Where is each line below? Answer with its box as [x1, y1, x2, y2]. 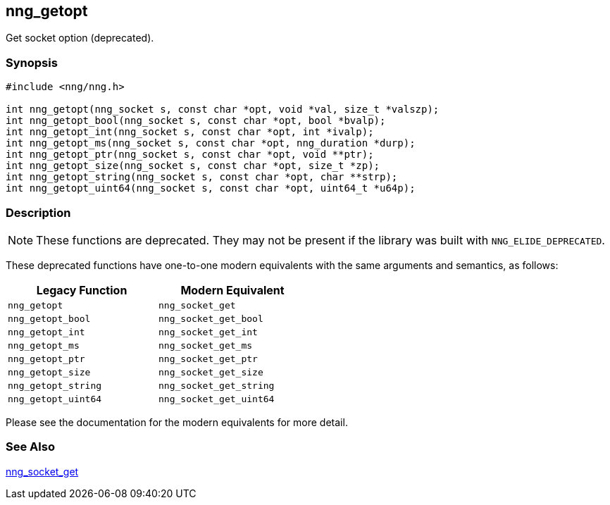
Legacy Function [36, 282, 127, 297]
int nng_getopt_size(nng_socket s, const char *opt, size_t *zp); [6, 160, 380, 172]
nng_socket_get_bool [158, 313, 263, 324]
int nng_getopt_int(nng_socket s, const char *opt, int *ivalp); [6, 126, 374, 138]
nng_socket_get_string [158, 380, 275, 391]
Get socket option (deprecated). [6, 32, 154, 44]
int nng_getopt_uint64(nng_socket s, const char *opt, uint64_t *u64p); [6, 182, 416, 194]
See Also [6, 439, 55, 454]
